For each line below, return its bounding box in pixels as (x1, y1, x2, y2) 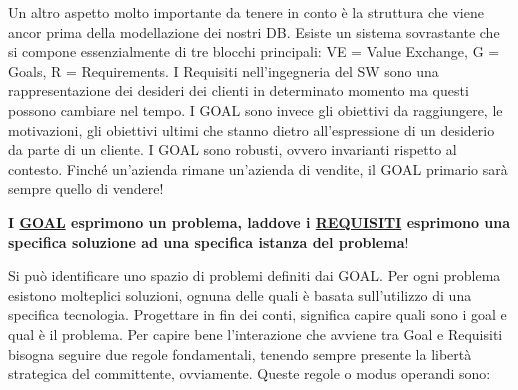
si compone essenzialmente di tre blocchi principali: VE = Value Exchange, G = (8, 41, 500, 62)
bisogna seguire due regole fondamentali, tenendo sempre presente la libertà (8, 343, 472, 364)
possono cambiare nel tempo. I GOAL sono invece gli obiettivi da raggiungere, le (8, 99, 503, 120)
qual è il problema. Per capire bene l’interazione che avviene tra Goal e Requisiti (8, 323, 503, 344)
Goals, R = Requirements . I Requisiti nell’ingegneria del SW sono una (8, 60, 439, 81)
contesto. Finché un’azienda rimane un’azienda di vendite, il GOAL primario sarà (8, 158, 508, 179)
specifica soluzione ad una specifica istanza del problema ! (8, 231, 409, 252)
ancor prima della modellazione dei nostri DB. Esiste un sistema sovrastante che (8, 21, 500, 42)
